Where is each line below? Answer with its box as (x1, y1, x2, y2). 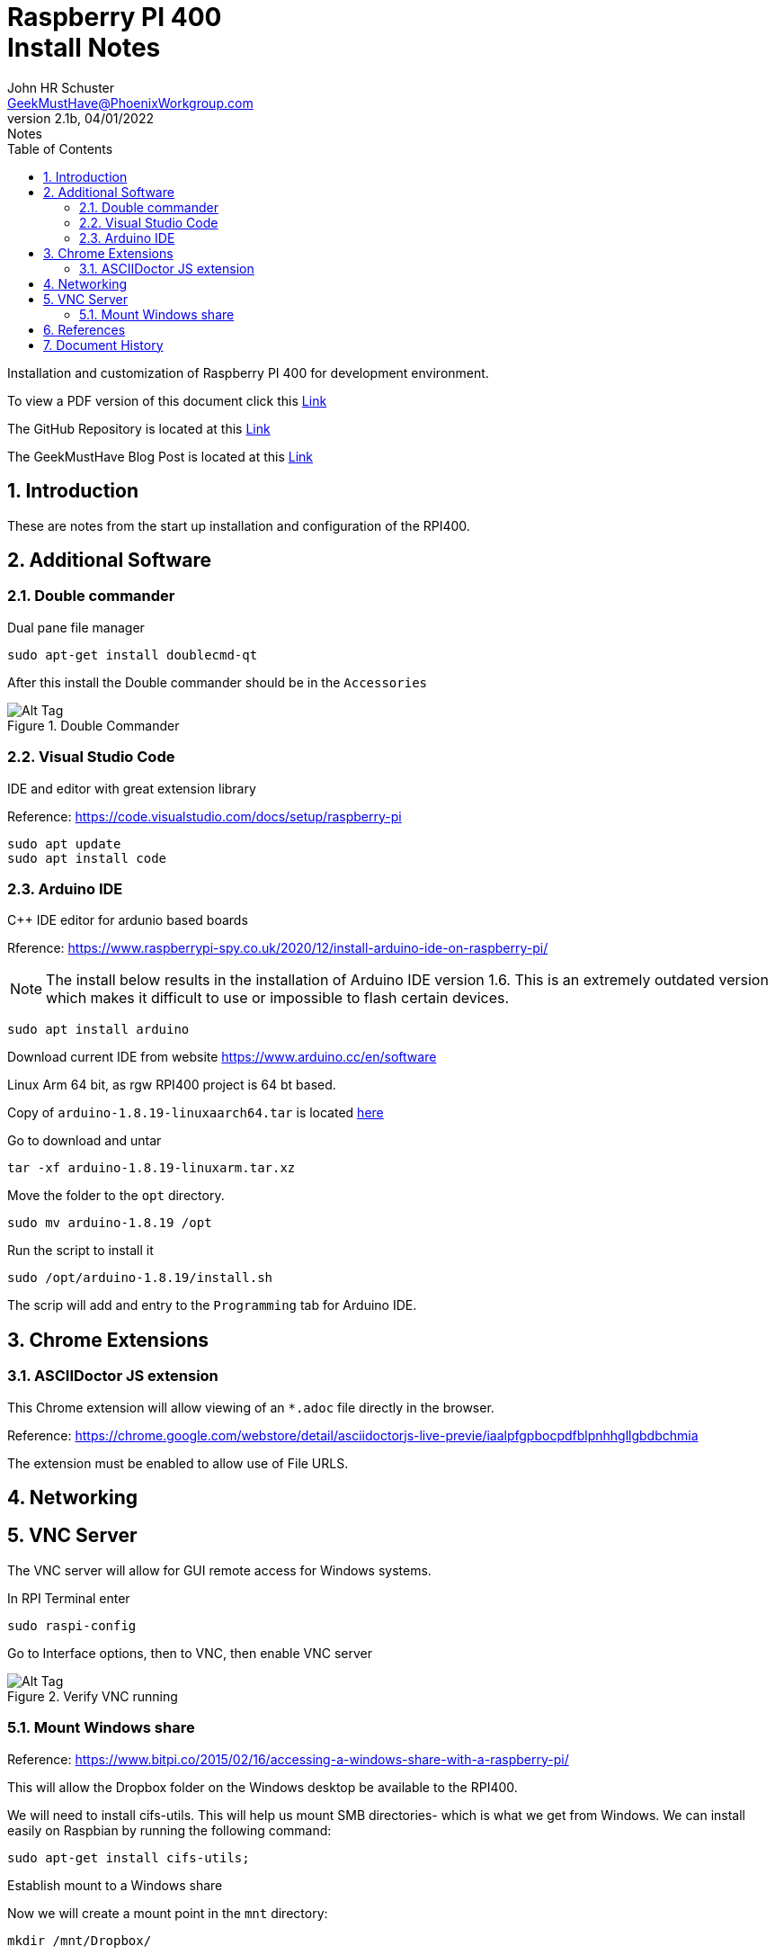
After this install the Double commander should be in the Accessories (7, 674, 428, 690)
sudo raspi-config (7, 1618, 137, 1633)
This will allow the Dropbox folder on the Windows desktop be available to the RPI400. (7, 1779, 518, 1795)
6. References (43, 321, 126, 337)
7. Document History (43, 336, 164, 353)
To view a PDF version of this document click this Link (7, 392, 327, 408)
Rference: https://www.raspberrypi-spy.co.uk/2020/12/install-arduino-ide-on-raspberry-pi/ (7, 940, 548, 956)
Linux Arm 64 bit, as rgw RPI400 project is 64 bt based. (7, 1077, 336, 1093)
